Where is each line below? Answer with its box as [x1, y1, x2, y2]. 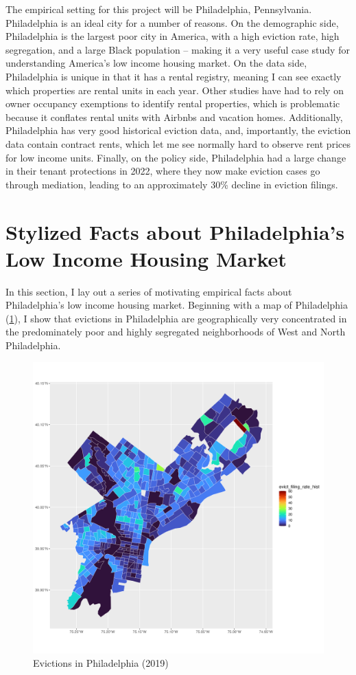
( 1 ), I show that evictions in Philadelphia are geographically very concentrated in [5, 311, 347, 325]
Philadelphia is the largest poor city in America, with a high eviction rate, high [5, 29, 340, 43]
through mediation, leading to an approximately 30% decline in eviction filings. [5, 177, 338, 191]
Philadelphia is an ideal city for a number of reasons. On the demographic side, [5, 15, 339, 30]
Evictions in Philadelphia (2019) [33, 656, 169, 670]
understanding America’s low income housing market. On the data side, [5, 56, 307, 70]
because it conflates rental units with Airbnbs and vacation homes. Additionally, [5, 109, 343, 124]
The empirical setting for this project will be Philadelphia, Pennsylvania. [5, 2, 312, 16]
